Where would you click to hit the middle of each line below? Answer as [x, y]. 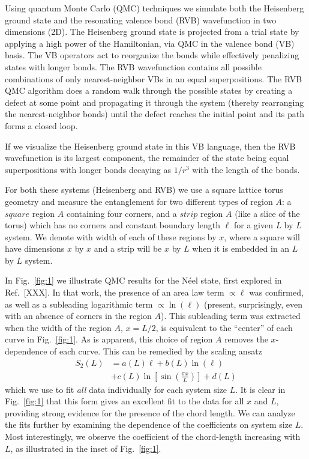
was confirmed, [276, 292]
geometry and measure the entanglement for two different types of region [139, 201]
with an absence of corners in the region [78, 316]
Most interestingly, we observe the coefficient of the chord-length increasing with [153, 436]
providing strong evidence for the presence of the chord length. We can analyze [150, 412]
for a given [253, 225]
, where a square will [262, 236]
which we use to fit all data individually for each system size [116, 389]
